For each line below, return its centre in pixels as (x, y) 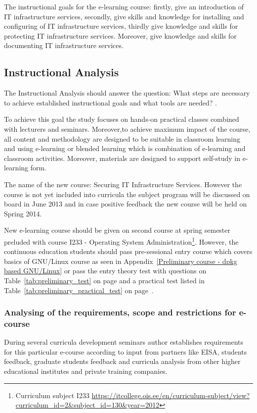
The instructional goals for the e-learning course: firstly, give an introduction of (124, 6)
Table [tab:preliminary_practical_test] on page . (79, 290)
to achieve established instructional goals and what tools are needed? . (110, 102)
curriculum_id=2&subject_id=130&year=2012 (87, 405)
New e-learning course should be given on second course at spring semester (117, 230)
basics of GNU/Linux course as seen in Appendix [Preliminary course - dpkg (121, 261)
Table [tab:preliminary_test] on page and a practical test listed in (105, 280)
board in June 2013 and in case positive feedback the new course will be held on (126, 204)
